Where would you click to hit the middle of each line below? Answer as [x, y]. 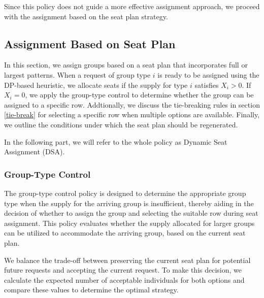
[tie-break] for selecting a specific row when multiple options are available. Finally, [132, 114]
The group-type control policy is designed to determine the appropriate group [125, 193]
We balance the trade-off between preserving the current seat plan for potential [127, 260]
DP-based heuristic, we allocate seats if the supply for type [96, 85]
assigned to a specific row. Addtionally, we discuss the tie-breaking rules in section [132, 104]
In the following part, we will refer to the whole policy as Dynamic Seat [116, 141]
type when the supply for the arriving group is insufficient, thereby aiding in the [129, 203]
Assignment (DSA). [35, 152]
